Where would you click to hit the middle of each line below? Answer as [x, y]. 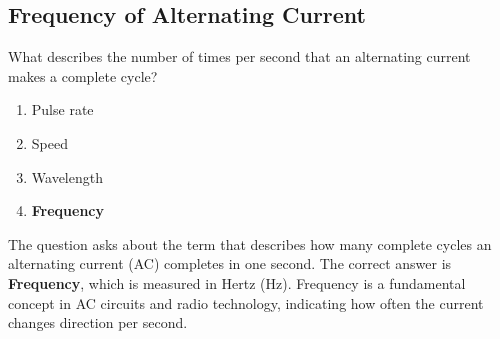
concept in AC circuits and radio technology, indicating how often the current [246, 302]
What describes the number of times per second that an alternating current [239, 56]
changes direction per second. [98, 322]
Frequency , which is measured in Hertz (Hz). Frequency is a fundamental [237, 282]
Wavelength [67, 176]
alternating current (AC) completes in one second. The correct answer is [230, 263]
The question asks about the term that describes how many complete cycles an [250, 243]
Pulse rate [62, 109]
